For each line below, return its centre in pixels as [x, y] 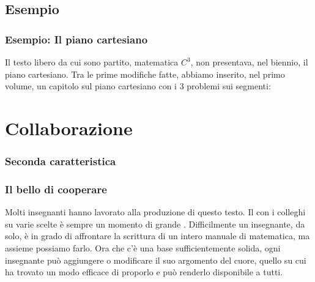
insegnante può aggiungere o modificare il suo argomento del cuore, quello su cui [156, 260]
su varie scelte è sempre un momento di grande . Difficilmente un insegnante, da [155, 224]
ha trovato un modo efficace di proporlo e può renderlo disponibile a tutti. [144, 272]
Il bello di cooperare [56, 189]
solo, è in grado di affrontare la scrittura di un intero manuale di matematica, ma [157, 236]
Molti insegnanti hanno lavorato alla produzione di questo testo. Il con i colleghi [155, 212]
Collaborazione [69, 128]
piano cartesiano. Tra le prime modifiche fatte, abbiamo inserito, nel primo [145, 74]
